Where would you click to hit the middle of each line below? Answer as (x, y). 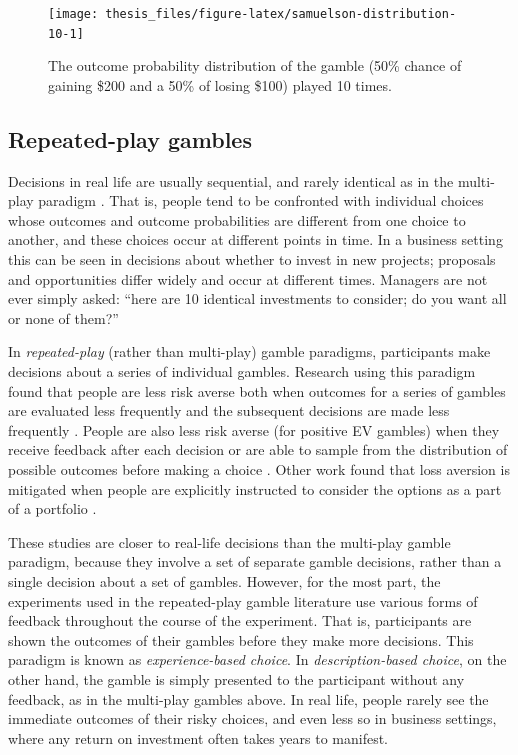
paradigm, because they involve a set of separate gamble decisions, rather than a (255, 561)
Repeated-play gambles (130, 138)
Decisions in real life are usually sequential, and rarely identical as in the (231, 180)
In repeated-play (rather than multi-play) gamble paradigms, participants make (249, 351)
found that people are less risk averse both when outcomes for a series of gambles (257, 390)
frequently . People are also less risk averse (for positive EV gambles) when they (254, 429)
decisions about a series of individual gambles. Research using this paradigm (242, 371)
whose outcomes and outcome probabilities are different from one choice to (237, 219)
